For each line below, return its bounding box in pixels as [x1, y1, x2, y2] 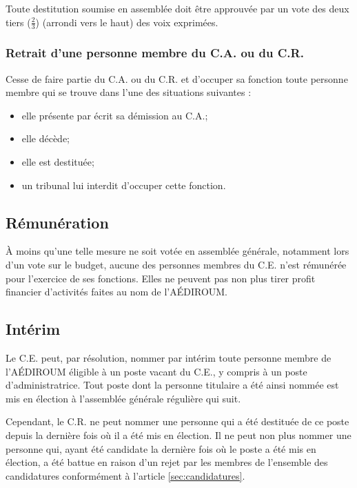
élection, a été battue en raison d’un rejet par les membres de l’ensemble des [6, 455, 328, 469]
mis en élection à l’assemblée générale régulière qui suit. [6, 391, 241, 405]
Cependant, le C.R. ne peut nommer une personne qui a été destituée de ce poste [6, 414, 349, 429]
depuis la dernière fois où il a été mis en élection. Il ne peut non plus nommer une [6, 427, 351, 442]
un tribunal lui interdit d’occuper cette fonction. [21, 177, 226, 192]
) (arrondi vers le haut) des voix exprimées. [35, 14, 218, 29]
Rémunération [6, 211, 109, 233]
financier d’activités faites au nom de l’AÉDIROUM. [6, 284, 228, 299]
